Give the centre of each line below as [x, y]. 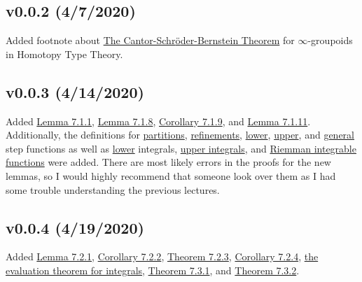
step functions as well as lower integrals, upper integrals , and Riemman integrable [181, 148]
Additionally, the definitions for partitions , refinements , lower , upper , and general [180, 135]
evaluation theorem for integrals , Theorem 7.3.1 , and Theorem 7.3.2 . [153, 270]
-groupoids [330, 40]
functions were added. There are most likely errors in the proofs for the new [168, 162]
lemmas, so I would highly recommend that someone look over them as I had [171, 175]
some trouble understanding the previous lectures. [113, 189]
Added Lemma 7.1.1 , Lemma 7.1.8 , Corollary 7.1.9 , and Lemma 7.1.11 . [158, 121]
